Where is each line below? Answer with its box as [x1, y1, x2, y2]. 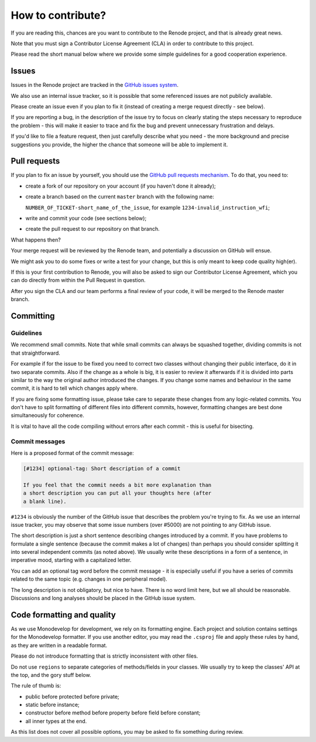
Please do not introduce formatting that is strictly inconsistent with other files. [11, 652, 198, 659]
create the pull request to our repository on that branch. [25, 226, 160, 233]
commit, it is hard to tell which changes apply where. [11, 384, 138, 392]
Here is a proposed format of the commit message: [11, 449, 134, 457]
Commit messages [11, 437, 66, 445]
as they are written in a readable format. [11, 642, 108, 649]
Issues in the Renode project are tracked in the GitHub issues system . [11, 81, 178, 89]
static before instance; [25, 701, 80, 709]
